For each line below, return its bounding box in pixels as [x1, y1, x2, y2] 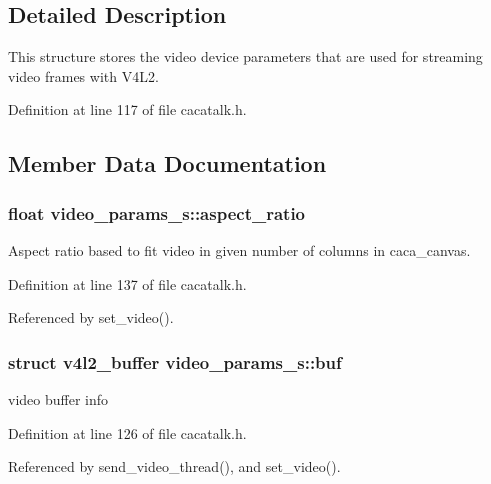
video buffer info [8, 388, 109, 409]
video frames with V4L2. [8, 65, 159, 86]
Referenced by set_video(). [8, 307, 174, 328]
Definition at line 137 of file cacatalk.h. [8, 273, 247, 294]
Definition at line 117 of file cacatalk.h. [8, 99, 247, 120]
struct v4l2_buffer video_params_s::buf [8, 349, 342, 374]
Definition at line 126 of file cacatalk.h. [8, 422, 247, 443]
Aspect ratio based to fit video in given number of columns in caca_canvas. [8, 239, 471, 260]
